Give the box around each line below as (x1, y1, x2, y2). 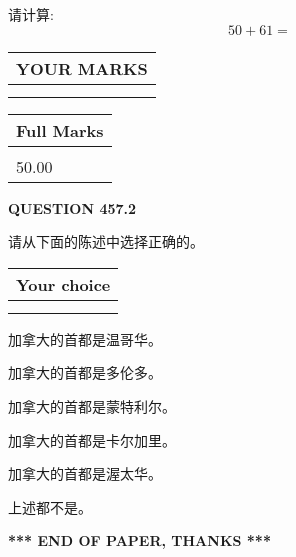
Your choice (16, 272, 111, 296)
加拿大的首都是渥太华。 (8, 463, 162, 484)
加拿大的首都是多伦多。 (8, 362, 162, 383)
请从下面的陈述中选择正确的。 (8, 231, 204, 252)
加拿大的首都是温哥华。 (8, 328, 162, 349)
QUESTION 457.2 (8, 197, 137, 218)
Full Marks (16, 118, 104, 142)
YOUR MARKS (16, 56, 148, 80)
